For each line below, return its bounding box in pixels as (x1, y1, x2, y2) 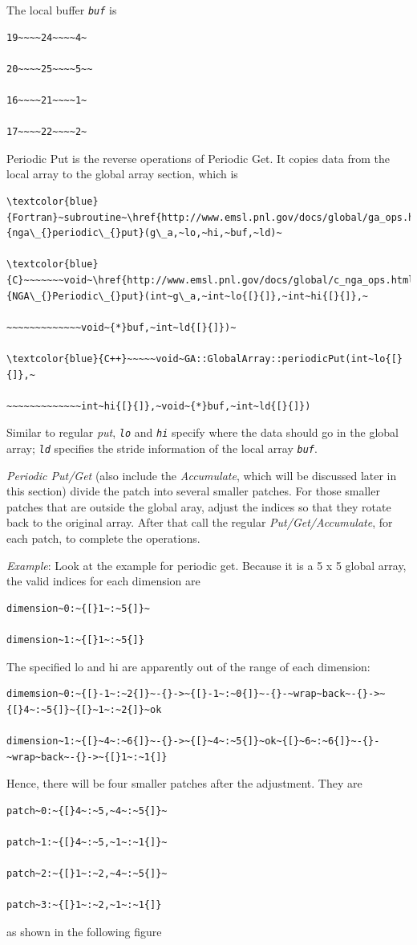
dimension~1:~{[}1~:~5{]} (6, 633, 144, 646)
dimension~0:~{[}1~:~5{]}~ (6, 602, 150, 614)
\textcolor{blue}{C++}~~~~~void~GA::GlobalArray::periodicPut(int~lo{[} (6, 352, 403, 365)
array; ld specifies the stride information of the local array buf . (6, 439, 318, 456)
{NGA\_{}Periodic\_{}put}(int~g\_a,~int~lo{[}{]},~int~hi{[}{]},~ (6, 290, 369, 302)
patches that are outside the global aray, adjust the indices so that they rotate (6, 498, 391, 515)
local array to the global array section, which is (6, 165, 238, 182)
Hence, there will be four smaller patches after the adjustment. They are (6, 775, 362, 792)
